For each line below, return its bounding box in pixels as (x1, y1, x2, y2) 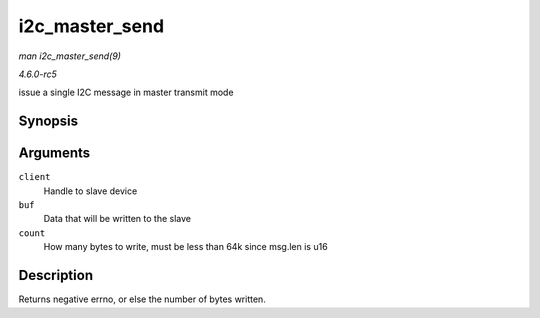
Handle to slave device (43, 185, 138, 197)
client (18, 171, 51, 183)
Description (18, 267, 94, 284)
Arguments (18, 145, 91, 162)
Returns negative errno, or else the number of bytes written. (18, 293, 267, 305)
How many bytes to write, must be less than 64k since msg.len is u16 (43, 241, 329, 253)
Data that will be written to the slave (43, 213, 192, 225)
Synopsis (18, 113, 79, 130)
